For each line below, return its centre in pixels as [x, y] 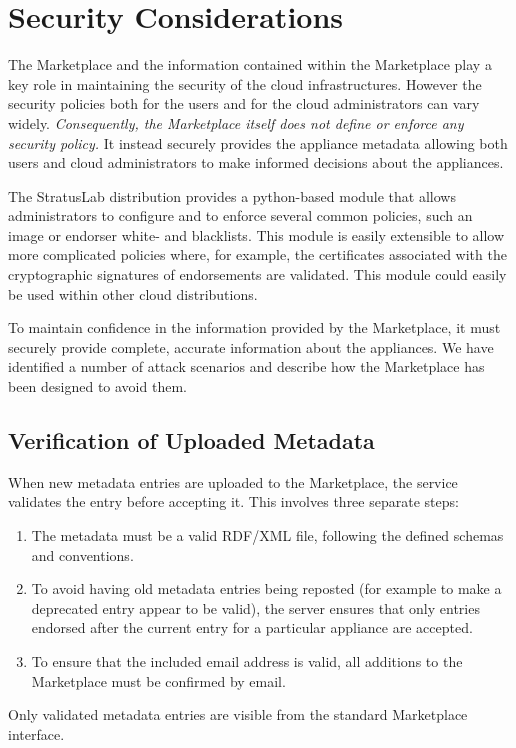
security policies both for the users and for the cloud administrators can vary [244, 103]
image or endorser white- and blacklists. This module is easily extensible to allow [256, 234]
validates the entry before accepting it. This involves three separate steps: [233, 501]
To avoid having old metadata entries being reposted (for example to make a [266, 588]
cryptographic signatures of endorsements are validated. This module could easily [257, 274]
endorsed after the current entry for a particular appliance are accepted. [252, 627]
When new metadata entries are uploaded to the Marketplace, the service [233, 481]
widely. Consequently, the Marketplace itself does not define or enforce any [236, 122]
